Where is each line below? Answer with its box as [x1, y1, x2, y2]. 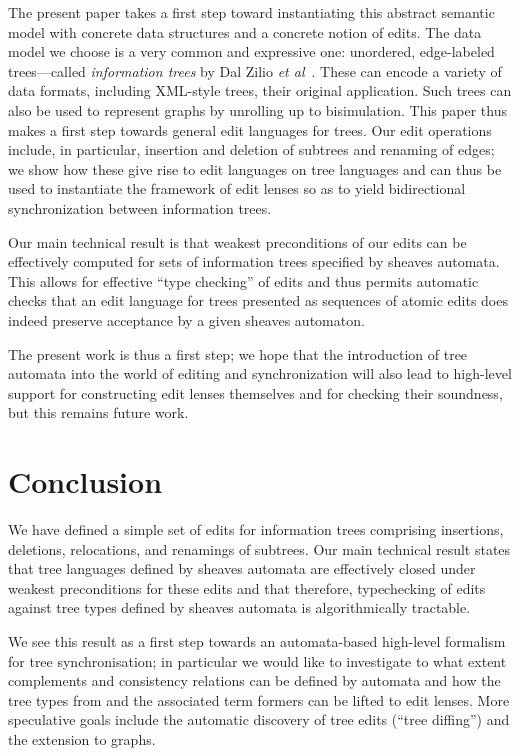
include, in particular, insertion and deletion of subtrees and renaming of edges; [8, 139, 495, 160]
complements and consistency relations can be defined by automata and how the [8, 670, 501, 691]
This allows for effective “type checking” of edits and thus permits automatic [8, 270, 479, 291]
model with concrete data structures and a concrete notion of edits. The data [8, 21, 482, 42]
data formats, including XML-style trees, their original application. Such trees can [8, 80, 512, 101]
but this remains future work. [8, 402, 189, 423]
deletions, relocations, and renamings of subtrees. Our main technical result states [8, 538, 511, 559]
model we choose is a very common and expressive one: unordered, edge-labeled [8, 41, 495, 62]
